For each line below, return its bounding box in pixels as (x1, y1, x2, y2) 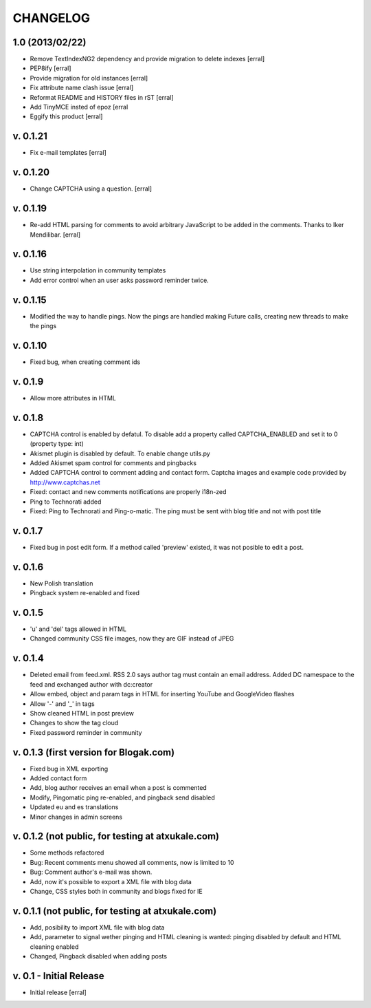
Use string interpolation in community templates (30, 266, 166, 275)
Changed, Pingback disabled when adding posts (30, 952, 168, 961)
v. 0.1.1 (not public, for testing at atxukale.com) (12, 905, 217, 916)
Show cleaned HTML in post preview (30, 709, 134, 717)
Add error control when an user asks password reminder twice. (30, 276, 209, 284)
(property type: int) (30, 440, 84, 448)
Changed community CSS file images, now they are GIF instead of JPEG (30, 634, 234, 643)
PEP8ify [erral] (30, 64, 71, 72)
